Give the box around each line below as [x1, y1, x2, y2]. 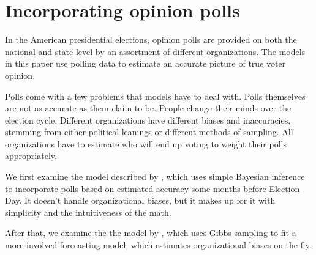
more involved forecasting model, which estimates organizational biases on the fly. [5, 238, 312, 251]
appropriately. [5, 149, 57, 162]
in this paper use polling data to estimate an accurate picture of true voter [5, 57, 286, 70]
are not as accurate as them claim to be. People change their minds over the [5, 102, 292, 114]
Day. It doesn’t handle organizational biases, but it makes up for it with [5, 194, 276, 207]
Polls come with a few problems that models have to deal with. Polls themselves [5, 89, 306, 102]
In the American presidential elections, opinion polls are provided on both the [5, 33, 297, 46]
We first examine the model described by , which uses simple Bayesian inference [5, 170, 305, 183]
